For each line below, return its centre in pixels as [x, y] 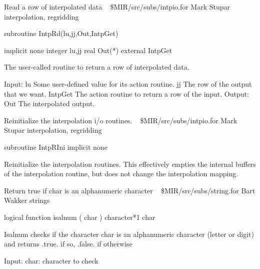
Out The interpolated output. [49, 103]
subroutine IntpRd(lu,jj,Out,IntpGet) [61, 33]
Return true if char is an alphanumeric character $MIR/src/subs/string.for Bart [130, 190]
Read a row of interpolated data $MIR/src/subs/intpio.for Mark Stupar [117, 7]
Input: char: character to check [51, 260]
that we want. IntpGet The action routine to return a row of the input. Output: [126, 93]
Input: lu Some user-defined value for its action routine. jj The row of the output [128, 83]
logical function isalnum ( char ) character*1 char [80, 217]
